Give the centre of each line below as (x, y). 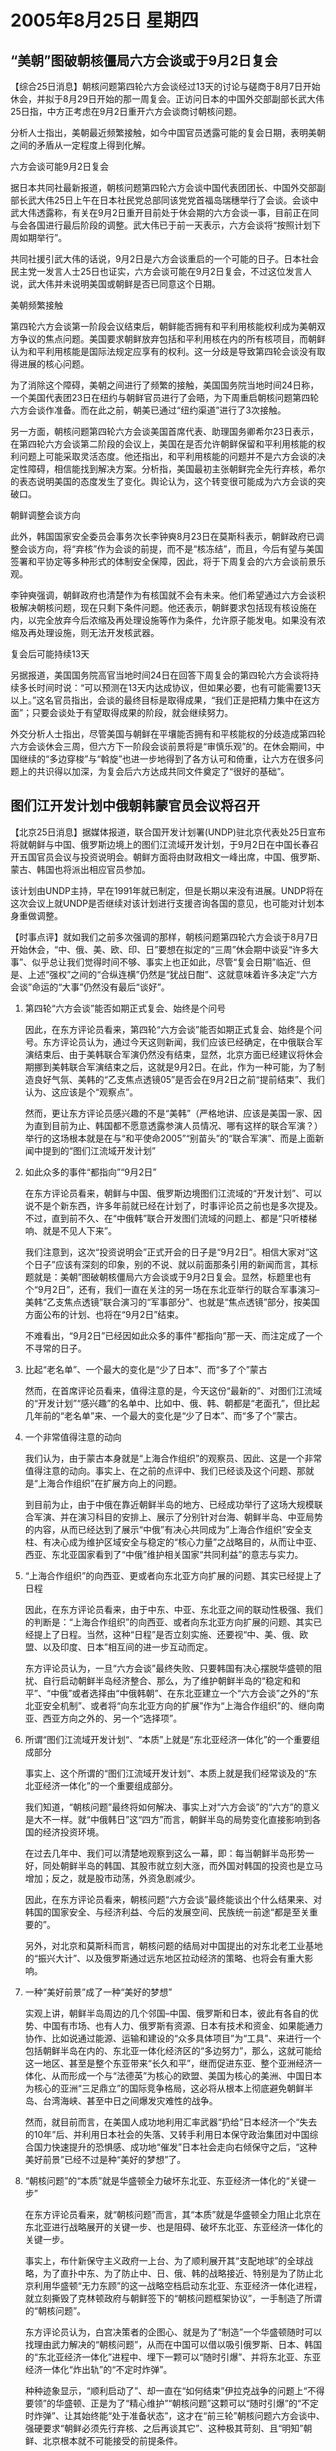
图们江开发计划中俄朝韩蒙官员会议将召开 (135, 806)
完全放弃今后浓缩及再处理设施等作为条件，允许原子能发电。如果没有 (176, 620)
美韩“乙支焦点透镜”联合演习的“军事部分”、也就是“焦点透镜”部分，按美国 (172, 1302)
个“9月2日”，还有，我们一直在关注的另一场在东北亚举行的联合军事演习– (172, 1289)
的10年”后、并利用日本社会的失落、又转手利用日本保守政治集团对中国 (167, 2134)
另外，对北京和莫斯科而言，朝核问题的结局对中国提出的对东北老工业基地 (173, 1945)
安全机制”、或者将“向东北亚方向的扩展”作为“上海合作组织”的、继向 (179, 1705)
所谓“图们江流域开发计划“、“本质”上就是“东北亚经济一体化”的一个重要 (168, 1739)
